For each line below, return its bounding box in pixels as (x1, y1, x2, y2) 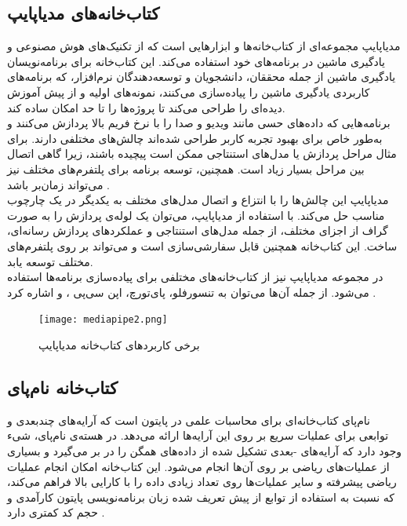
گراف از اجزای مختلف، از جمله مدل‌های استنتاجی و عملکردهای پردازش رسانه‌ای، (7, 222, 388, 239)
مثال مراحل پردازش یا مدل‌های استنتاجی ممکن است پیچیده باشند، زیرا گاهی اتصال (7, 145, 397, 162)
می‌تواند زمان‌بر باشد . (7, 176, 111, 192)
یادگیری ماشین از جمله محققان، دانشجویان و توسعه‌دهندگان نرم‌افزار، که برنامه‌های (7, 68, 396, 85)
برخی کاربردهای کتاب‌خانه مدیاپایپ (38, 336, 200, 352)
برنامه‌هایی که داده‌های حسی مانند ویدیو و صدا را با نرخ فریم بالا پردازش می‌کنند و (7, 115, 391, 131)
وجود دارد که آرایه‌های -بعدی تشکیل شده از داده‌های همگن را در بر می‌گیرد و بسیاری (7, 442, 402, 458)
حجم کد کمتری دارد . (7, 504, 105, 521)
